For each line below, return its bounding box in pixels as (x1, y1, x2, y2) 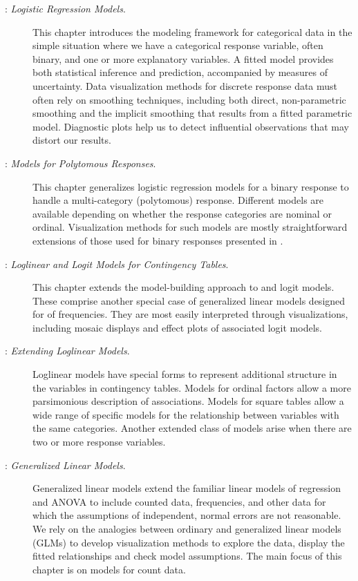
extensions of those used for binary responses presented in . (32, 233, 283, 247)
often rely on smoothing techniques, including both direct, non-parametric (32, 92, 346, 106)
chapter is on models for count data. (32, 562, 186, 576)
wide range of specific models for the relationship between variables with (32, 407, 339, 421)
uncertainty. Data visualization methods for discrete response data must (32, 78, 338, 93)
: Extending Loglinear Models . (5, 343, 130, 358)
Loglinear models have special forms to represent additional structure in (32, 367, 337, 381)
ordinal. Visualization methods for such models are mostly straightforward (32, 220, 348, 234)
